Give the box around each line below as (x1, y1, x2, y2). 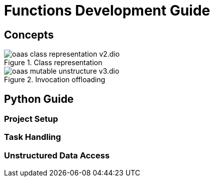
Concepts (4, 28, 54, 41)
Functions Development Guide (4, 2, 210, 19)
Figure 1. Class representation (4, 58, 102, 67)
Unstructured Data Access (4, 150, 110, 160)
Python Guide (4, 92, 74, 105)
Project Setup (4, 114, 58, 124)
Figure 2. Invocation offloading (4, 75, 105, 84)
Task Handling (4, 132, 61, 142)
